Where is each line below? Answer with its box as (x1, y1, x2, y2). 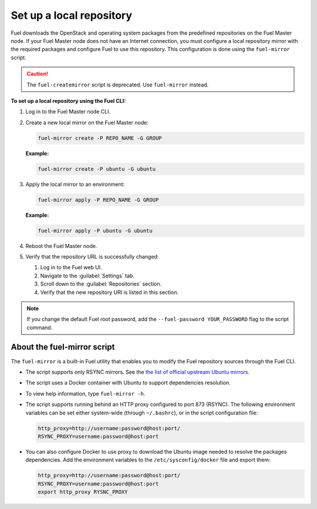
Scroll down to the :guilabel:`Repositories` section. (40, 280, 162, 287)
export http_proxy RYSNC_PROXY (38, 488, 129, 495)
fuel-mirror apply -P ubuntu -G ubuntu (38, 227, 153, 234)
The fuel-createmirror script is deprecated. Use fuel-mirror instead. (26, 81, 209, 88)
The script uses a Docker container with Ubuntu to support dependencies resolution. (25, 379, 231, 386)
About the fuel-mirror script (11, 342, 115, 352)
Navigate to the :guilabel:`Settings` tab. (40, 272, 134, 279)
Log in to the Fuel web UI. (40, 264, 102, 271)
